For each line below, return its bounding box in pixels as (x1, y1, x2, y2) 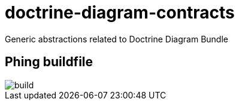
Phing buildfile (5, 54, 93, 70)
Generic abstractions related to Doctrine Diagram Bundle (5, 33, 228, 44)
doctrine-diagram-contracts (5, 2, 235, 23)
